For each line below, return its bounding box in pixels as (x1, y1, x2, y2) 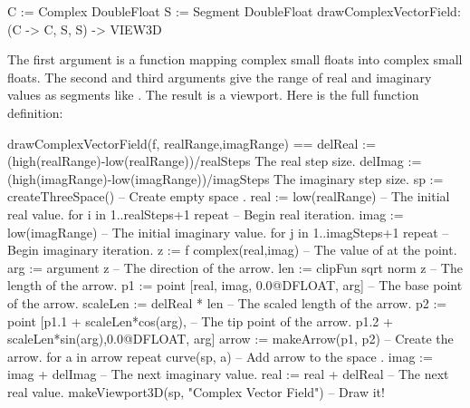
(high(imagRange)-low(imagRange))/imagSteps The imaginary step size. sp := (7, 169, 444, 188)
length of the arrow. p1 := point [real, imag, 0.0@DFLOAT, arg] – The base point (7, 276, 463, 295)
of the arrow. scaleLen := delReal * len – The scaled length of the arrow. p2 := (7, 293, 447, 312)
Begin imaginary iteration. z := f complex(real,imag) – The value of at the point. (7, 240, 457, 259)
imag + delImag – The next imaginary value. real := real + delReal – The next (7, 364, 449, 384)
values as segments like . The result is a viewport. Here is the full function (7, 85, 419, 104)
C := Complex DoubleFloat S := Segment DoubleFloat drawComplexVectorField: (7, 2, 461, 20)
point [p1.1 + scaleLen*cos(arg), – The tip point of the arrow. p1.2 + (7, 311, 393, 330)
